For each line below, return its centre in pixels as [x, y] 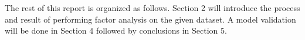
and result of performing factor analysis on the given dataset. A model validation [150, 19]
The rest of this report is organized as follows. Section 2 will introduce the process [152, 8]
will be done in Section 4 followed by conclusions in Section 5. [116, 30]
